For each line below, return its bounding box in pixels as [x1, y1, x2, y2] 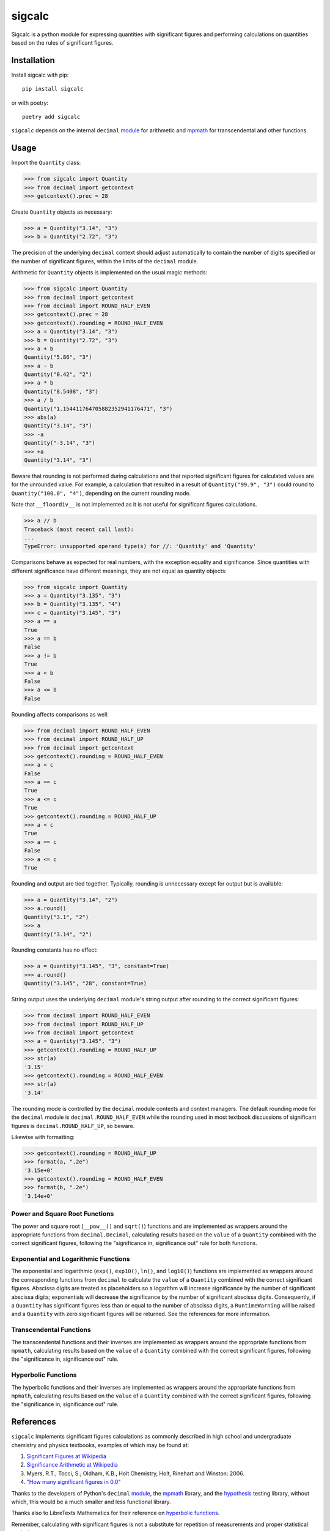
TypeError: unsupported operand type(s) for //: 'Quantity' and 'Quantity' [24, 543, 257, 550]
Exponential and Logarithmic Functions [11, 1255, 131, 1263]
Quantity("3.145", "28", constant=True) [24, 980, 147, 987]
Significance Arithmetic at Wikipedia [26, 1461, 119, 1469]
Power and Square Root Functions [11, 1209, 114, 1218]
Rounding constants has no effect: [11, 946, 98, 954]
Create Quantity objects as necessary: [11, 208, 112, 216]
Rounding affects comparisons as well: [11, 710, 109, 718]
